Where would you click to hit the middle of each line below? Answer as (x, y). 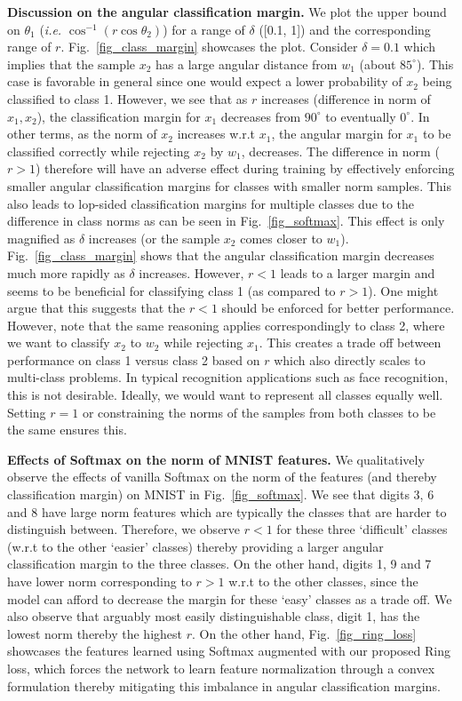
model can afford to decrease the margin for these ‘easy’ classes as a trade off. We (230, 598)
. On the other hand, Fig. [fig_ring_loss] (304, 633)
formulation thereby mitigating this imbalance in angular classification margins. (224, 685)
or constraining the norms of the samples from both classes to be (259, 412)
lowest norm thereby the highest (95, 633)
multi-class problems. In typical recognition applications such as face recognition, (228, 377)
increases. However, (191, 272)
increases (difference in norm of (346, 98)
